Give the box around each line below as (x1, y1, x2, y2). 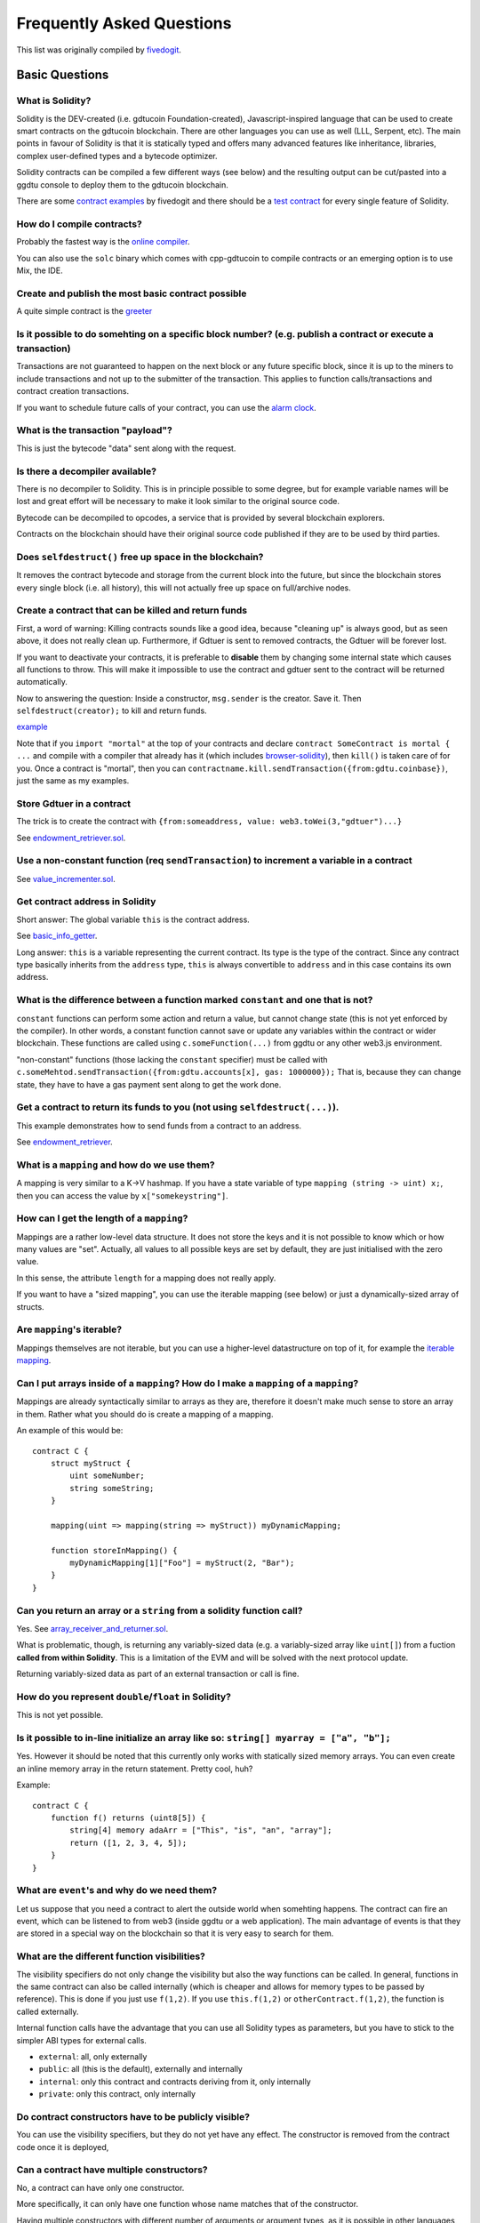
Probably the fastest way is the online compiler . (16, 237, 190, 247)
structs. (16, 1301, 44, 1312)
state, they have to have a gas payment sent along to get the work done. (16, 1079, 282, 1089)
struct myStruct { (50, 1458, 132, 1468)
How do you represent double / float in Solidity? (16, 1690, 231, 1703)
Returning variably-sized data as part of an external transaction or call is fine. (16, 1668, 300, 1680)
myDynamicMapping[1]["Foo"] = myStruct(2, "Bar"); (69, 1558, 295, 1569)
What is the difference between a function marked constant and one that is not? (16, 994, 373, 1007)
